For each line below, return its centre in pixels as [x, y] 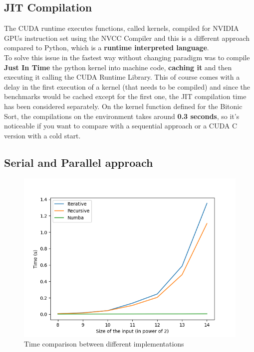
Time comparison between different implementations [104, 344]
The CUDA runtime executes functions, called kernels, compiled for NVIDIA [122, 28]
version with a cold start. [42, 135]
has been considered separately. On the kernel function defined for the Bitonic [123, 106]
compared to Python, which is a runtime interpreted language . [107, 48]
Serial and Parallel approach [79, 162]
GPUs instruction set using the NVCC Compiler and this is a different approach [127, 38]
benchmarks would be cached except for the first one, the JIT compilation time [125, 96]
